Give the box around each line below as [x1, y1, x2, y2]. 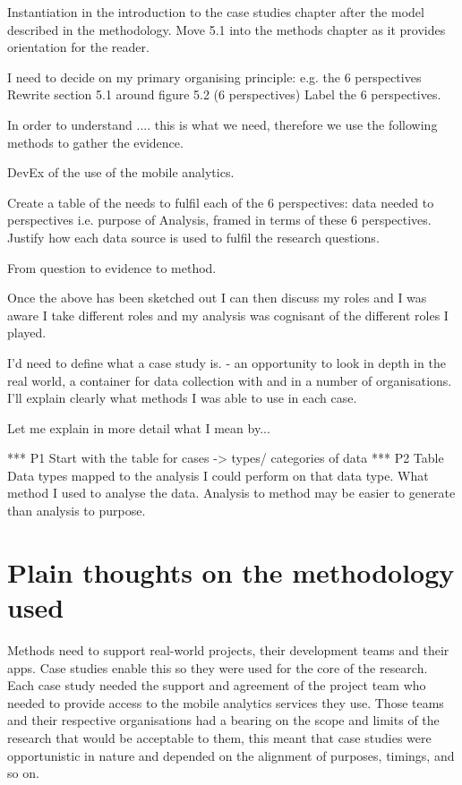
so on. [7, 764, 39, 782]
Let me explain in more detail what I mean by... [7, 418, 270, 437]
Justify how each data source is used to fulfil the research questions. [7, 227, 380, 246]
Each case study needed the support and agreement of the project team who [7, 676, 426, 695]
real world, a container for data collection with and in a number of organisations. [7, 371, 452, 389]
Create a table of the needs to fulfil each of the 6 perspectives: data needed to [7, 192, 434, 211]
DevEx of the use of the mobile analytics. [7, 163, 235, 182]
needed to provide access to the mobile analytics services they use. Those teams [7, 693, 444, 712]
